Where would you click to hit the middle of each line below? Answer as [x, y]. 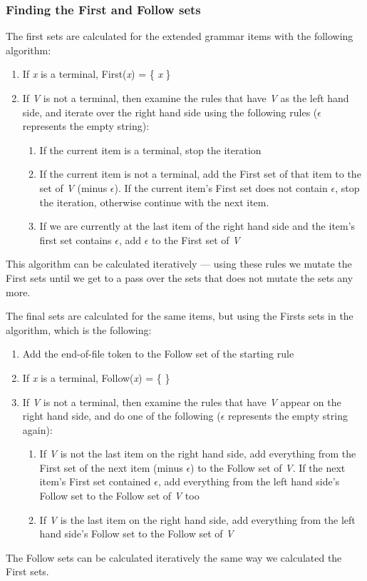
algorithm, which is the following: [79, 329]
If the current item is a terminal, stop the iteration [150, 150]
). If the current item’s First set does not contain [221, 187]
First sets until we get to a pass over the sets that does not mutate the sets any [180, 277]
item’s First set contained [95, 481]
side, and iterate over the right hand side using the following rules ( [170, 112]
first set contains [76, 239]
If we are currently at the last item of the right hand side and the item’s [197, 226]
